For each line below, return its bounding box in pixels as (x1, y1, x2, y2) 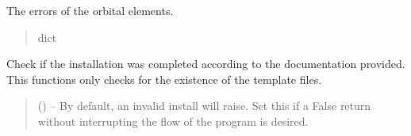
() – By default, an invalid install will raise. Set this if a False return (37, 97, 371, 114)
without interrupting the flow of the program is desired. (37, 112, 309, 129)
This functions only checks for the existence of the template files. (6, 70, 322, 87)
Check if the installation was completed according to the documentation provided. (6, 55, 405, 72)
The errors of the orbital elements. (6, 2, 174, 18)
